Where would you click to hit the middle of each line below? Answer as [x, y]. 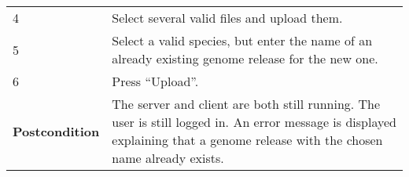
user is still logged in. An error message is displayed [254, 122]
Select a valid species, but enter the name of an [242, 40]
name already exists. [168, 158]
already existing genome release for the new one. [245, 58]
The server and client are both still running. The [246, 104]
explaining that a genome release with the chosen [247, 140]
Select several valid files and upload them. [227, 18]
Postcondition [56, 131]
